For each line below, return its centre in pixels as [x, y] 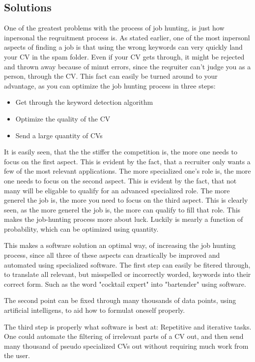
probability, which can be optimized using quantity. [81, 228]
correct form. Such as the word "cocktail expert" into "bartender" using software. [125, 284]
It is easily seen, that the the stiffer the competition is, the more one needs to [121, 152]
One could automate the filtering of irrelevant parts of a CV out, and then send [124, 336]
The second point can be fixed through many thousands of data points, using [120, 300]
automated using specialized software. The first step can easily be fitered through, [127, 264]
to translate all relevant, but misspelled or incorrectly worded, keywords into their [127, 274]
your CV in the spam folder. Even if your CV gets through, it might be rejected [124, 56]
